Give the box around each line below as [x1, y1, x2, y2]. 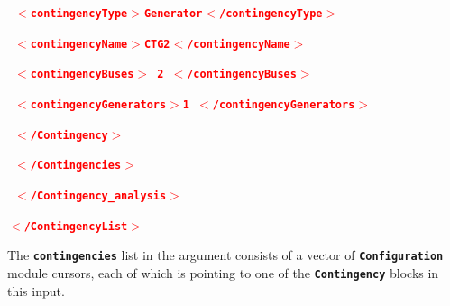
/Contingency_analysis [30, 189, 167, 202]
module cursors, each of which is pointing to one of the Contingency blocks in [7, 263, 439, 282]
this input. [7, 281, 65, 300]
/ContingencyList [23, 219, 128, 233]
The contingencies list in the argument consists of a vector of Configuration [7, 246, 444, 264]
